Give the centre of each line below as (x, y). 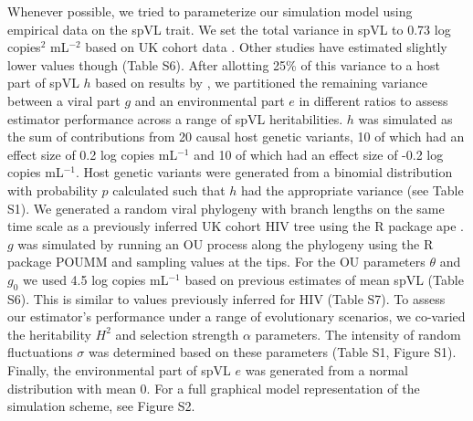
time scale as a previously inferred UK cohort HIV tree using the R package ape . (236, 226)
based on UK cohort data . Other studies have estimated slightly (266, 47)
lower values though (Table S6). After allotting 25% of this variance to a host (224, 64)
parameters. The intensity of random (358, 334)
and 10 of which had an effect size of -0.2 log (319, 154)
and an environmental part (210, 100)
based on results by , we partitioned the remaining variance (261, 83)
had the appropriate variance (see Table (352, 189)
